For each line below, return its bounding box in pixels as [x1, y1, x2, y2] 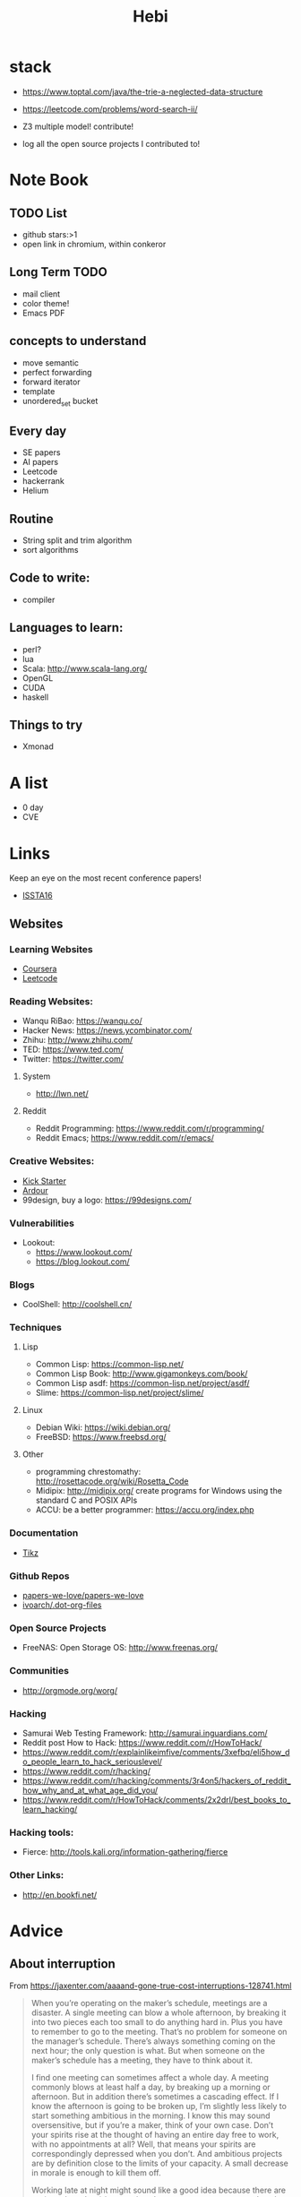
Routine [9, 511, 54, 526]
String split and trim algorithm [21, 535, 133, 546]
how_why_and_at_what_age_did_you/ [21, 1785, 159, 1796]
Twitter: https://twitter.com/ [21, 1054, 124, 1064]
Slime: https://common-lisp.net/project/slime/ [35, 1387, 204, 1399]
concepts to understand [9, 333, 147, 349]
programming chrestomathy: [35, 1467, 142, 1478]
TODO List [9, 205, 67, 220]
